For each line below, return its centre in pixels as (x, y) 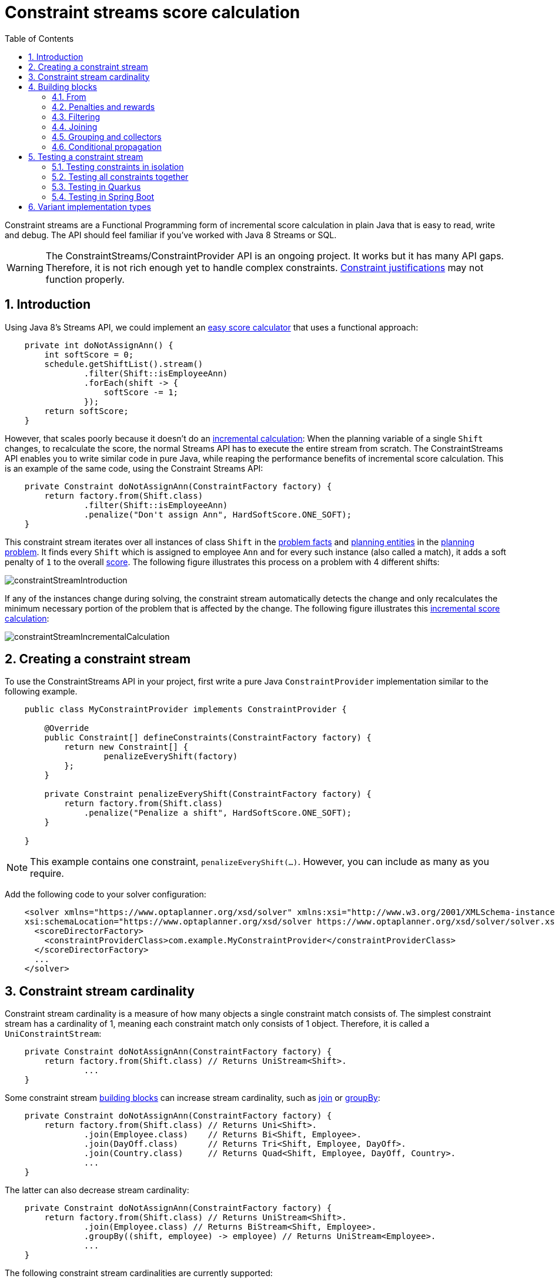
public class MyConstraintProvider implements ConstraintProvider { (185, 710)
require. (47, 874)
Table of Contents (39, 38)
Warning (25, 267)
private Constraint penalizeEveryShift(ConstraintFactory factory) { (208, 794)
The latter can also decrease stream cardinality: (97, 1190)
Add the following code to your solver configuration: (106, 894)
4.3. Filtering (76, 116)
